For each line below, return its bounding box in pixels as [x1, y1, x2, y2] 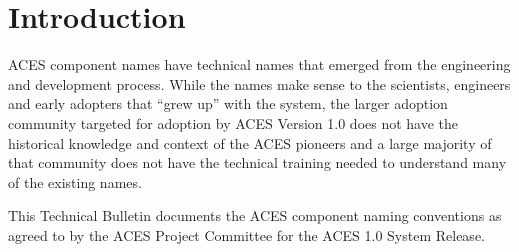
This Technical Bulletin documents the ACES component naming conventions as [8, 205, 502, 226]
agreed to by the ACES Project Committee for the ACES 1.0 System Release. [8, 224, 485, 245]
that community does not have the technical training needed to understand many [8, 152, 507, 173]
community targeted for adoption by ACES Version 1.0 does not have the [8, 112, 459, 133]
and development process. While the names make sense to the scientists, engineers [8, 73, 511, 94]
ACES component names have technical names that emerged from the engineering [8, 54, 511, 75]
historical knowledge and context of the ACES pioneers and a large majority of [8, 132, 492, 153]
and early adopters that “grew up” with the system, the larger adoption [8, 93, 448, 114]
